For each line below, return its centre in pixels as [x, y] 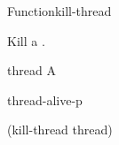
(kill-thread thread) [60, 130]
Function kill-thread [59, 11]
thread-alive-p [45, 99]
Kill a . [26, 40]
